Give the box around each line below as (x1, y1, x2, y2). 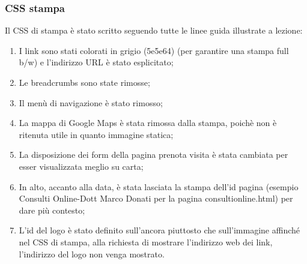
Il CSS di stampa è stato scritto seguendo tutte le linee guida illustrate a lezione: (5, 24, 303, 37)
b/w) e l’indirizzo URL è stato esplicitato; (19, 56, 174, 68)
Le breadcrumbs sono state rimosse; (19, 76, 150, 88)
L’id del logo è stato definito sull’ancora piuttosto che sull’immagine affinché (19, 224, 300, 236)
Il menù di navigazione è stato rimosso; (19, 96, 163, 109)
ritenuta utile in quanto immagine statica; (19, 128, 174, 140)
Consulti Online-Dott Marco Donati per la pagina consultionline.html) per (19, 192, 293, 205)
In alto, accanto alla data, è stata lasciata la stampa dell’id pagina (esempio (19, 180, 299, 193)
